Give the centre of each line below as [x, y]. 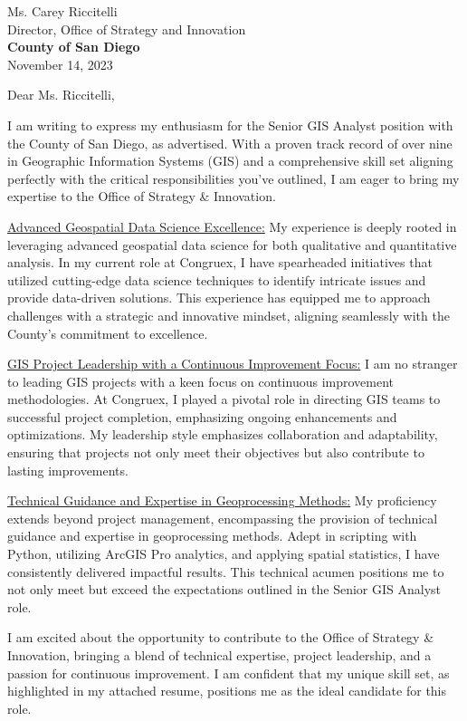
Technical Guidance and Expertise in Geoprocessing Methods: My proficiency [222, 500]
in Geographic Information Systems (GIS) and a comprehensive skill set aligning [230, 161]
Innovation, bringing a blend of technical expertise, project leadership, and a [219, 655]
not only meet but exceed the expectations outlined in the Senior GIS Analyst [224, 589]
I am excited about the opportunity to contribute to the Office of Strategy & [221, 637]
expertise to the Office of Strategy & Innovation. [142, 196]
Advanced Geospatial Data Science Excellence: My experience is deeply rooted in [232, 226]
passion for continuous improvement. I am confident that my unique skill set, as [229, 673]
